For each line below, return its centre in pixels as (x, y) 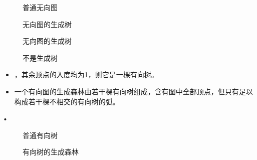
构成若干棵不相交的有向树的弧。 (67, 101)
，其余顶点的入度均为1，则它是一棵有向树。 (86, 74)
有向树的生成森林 (51, 152)
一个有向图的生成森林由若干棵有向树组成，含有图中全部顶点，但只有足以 (134, 91)
